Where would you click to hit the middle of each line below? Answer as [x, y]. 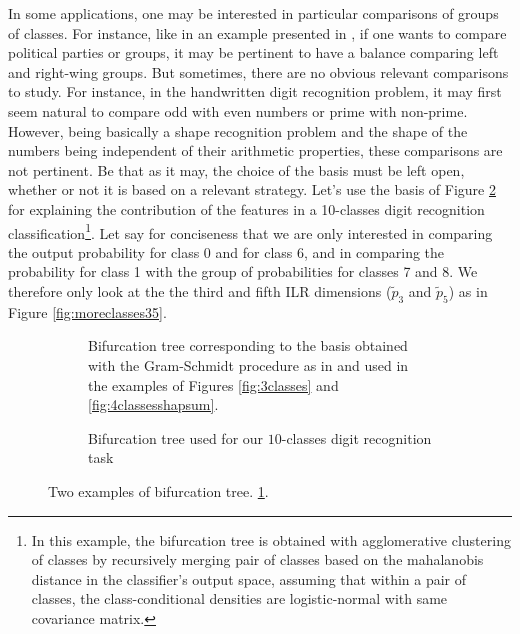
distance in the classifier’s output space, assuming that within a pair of [249, 578]
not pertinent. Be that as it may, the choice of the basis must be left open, [236, 169]
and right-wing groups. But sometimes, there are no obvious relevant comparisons [258, 71]
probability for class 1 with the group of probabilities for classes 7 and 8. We [243, 271]
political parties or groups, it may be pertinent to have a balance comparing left [253, 52]
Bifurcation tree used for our [176, 437]
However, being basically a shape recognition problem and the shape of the [238, 130]
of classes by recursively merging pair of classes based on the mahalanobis [257, 559]
